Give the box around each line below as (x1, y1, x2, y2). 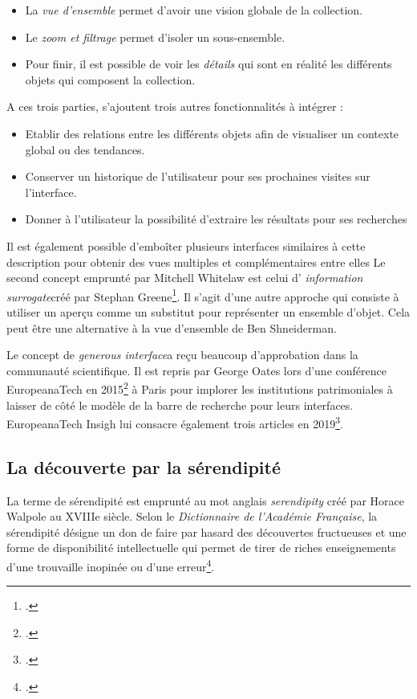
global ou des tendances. (25, 141, 145, 157)
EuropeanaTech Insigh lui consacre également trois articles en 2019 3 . (6, 413, 343, 431)
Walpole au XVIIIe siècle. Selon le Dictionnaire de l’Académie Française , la (6, 508, 378, 525)
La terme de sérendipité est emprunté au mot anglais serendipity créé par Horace (6, 492, 404, 509)
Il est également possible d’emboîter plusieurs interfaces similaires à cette (6, 237, 366, 254)
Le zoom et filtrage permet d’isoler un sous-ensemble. (25, 28, 285, 45)
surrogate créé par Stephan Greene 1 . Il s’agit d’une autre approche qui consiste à (6, 285, 399, 305)
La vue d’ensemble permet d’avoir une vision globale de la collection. (25, 2, 363, 18)
